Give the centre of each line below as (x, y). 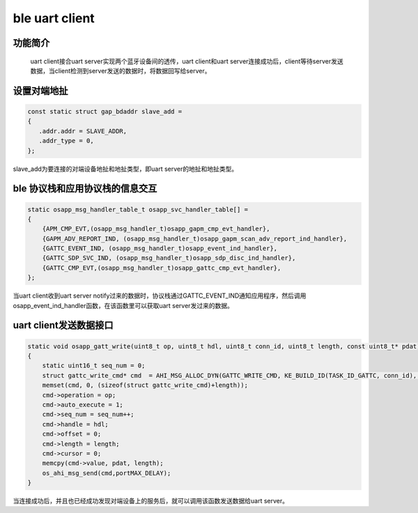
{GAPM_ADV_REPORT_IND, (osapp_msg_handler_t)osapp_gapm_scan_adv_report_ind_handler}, (195, 238)
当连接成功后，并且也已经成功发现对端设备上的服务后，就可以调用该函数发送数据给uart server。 (151, 501)
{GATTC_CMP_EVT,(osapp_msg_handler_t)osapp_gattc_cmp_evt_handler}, (162, 268)
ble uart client (54, 18)
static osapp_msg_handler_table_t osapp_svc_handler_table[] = (138, 209)
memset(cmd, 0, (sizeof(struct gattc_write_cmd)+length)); (145, 385)
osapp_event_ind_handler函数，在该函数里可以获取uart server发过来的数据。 (123, 305)
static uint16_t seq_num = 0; (94, 366)
